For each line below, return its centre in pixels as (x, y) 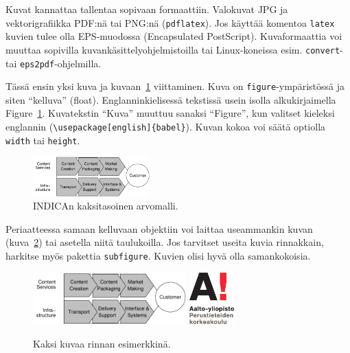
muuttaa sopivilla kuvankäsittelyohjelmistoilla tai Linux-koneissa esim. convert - (174, 49)
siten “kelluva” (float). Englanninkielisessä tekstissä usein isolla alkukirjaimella (171, 99)
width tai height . (43, 140)
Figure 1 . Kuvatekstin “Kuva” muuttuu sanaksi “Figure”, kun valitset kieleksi (170, 113)
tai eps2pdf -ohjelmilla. (54, 63)
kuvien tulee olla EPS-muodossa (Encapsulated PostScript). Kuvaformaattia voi (174, 36)
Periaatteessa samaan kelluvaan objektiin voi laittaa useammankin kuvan (159, 228)
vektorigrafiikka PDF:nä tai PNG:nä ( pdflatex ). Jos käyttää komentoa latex (170, 22)
